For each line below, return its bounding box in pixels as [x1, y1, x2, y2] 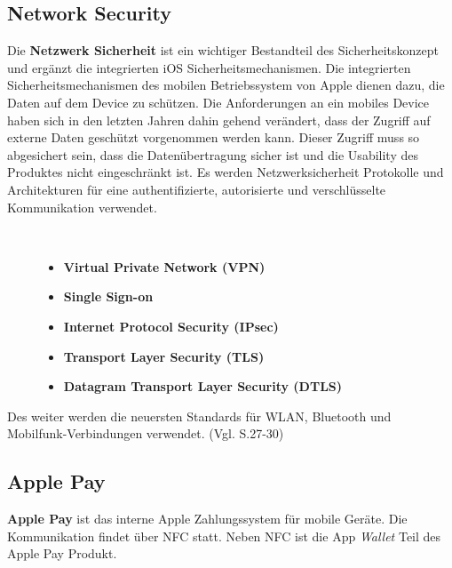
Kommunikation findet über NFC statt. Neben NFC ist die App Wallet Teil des [7, 526, 441, 545]
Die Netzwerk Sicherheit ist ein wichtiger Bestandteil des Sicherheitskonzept [7, 41, 439, 60]
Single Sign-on [63, 287, 154, 306]
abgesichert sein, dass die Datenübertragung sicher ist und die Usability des [7, 145, 418, 164]
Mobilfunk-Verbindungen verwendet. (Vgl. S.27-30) [7, 424, 284, 443]
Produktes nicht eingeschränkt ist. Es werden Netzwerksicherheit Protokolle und [7, 163, 444, 181]
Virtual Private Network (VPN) [63, 257, 266, 276]
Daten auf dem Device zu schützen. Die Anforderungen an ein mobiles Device [7, 92, 430, 111]
